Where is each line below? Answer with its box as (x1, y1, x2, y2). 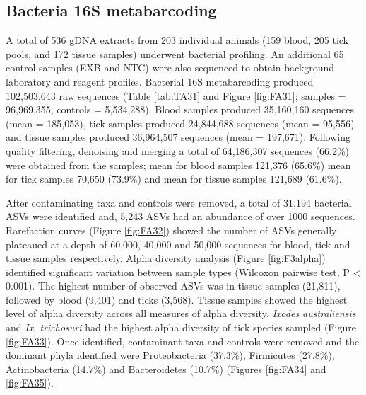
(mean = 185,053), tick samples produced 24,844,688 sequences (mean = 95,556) (6, 115, 355, 130)
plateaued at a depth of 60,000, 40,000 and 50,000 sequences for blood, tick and (6, 236, 350, 251)
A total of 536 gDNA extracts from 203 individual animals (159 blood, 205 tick (6, 33, 349, 47)
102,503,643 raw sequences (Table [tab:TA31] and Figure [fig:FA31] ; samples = (6, 88, 346, 103)
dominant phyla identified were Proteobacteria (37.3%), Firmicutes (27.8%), (6, 348, 335, 362)
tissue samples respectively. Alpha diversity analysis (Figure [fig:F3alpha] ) (6, 251, 326, 265)
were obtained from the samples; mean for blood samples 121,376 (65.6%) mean (6, 157, 351, 172)
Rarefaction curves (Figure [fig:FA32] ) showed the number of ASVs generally (6, 222, 337, 237)
